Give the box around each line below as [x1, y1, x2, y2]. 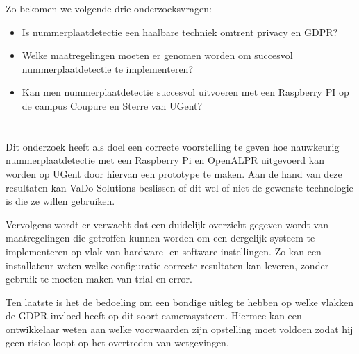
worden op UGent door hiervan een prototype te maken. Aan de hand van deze [6, 166, 342, 180]
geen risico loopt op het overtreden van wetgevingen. [6, 335, 229, 350]
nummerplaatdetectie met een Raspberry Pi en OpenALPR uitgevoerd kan [6, 153, 324, 167]
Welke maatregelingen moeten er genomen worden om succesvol [22, 48, 293, 62]
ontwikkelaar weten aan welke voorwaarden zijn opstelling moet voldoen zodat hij [6, 321, 353, 336]
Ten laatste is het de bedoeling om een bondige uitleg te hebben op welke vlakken [6, 294, 354, 309]
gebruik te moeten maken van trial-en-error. [6, 271, 192, 286]
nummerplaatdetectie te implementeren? [22, 61, 194, 76]
